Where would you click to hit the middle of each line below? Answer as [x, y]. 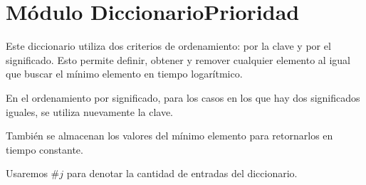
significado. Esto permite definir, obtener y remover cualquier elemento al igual [178, 59]
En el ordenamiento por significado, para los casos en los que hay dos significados [183, 97]
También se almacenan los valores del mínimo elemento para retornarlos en [169, 136]
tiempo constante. [45, 149]
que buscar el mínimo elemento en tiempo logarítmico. [124, 74]
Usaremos [27, 173]
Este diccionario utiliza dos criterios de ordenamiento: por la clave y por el [168, 46]
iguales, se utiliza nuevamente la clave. [90, 111]
